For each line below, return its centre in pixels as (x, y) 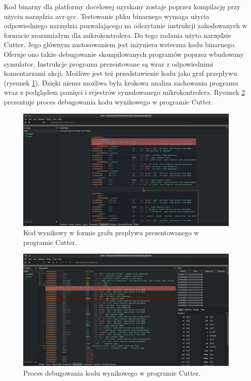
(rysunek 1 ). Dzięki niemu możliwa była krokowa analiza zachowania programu (121, 82)
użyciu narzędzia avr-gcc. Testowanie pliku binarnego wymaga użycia (107, 16)
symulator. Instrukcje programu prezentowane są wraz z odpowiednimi (109, 63)
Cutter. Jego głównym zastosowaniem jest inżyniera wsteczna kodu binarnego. (120, 44)
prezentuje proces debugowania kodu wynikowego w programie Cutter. (109, 101)
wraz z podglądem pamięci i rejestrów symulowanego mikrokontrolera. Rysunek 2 (125, 92)
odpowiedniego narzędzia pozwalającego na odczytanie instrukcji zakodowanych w (125, 26)
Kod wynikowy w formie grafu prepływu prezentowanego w (111, 233)
